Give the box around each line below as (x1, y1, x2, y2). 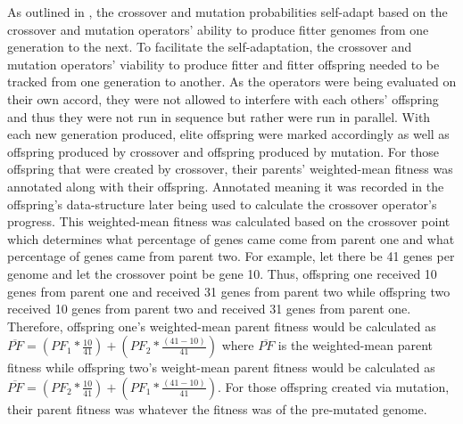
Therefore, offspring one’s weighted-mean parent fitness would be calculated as (7, 316, 436, 335)
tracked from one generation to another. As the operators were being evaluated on (7, 72, 457, 91)
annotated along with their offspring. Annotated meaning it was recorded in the (7, 176, 444, 195)
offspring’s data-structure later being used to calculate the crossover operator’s (7, 194, 437, 213)
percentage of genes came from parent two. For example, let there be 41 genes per (7, 247, 455, 265)
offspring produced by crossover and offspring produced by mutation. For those (7, 142, 439, 160)
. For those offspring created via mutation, (218, 377, 450, 395)
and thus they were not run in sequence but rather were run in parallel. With (7, 107, 431, 126)
